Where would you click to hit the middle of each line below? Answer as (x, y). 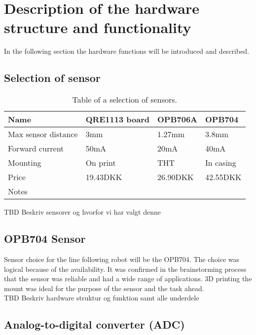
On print (101, 163)
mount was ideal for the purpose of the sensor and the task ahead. (104, 288)
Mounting (25, 163)
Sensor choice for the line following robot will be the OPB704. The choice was (122, 259)
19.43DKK (104, 177)
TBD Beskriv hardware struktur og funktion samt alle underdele (102, 298)
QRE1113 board (117, 119)
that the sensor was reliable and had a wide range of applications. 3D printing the (128, 279)
